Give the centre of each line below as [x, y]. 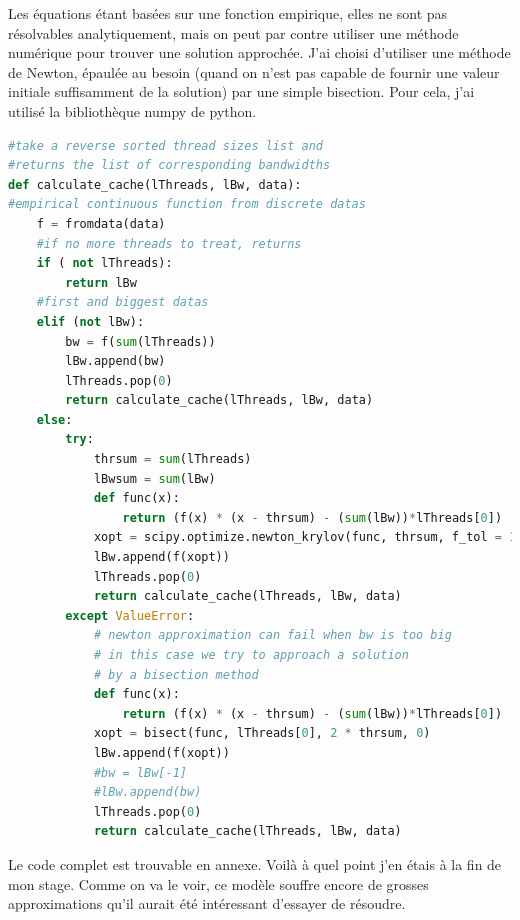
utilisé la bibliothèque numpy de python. [132, 110]
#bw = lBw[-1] [140, 772]
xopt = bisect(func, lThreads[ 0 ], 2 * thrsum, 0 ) [262, 733]
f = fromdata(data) [101, 223]
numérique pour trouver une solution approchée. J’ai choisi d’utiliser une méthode [259, 52]
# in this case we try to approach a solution [251, 655]
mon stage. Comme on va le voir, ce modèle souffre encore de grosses [218, 883]
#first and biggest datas [122, 302]
